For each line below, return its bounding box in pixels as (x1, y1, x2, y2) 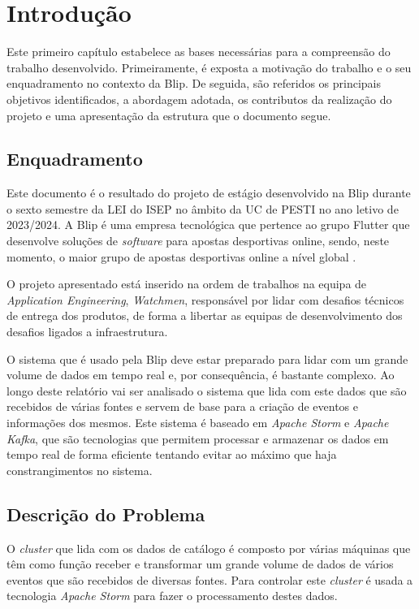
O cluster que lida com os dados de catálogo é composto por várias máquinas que (6, 539, 411, 556)
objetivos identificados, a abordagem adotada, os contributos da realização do (6, 90, 392, 107)
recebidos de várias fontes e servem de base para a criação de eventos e (6, 398, 358, 415)
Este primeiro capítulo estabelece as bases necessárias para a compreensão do (6, 43, 391, 60)
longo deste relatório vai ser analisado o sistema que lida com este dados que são (6, 382, 407, 399)
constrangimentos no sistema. (6, 461, 153, 478)
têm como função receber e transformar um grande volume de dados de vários (6, 555, 394, 572)
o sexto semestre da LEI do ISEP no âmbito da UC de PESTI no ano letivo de (6, 200, 399, 217)
